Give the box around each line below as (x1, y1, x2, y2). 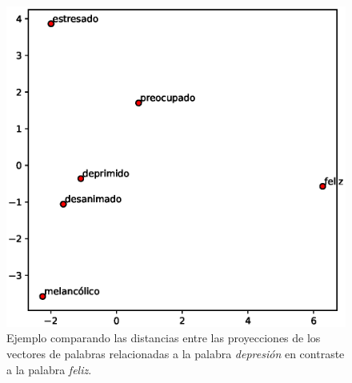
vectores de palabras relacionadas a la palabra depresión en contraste (6, 345, 345, 361)
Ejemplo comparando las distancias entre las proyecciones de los (6, 329, 321, 346)
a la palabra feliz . (6, 361, 92, 377)
